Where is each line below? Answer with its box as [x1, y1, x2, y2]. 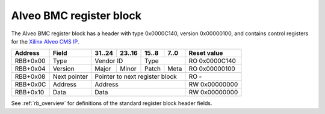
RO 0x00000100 [188, 64, 236, 73]
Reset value [188, 49, 223, 57]
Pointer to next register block [94, 72, 177, 81]
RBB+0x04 [14, 64, 46, 73]
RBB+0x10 [14, 88, 45, 97]
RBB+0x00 [14, 57, 46, 65]
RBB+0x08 [14, 72, 46, 81]
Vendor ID [94, 57, 123, 65]
